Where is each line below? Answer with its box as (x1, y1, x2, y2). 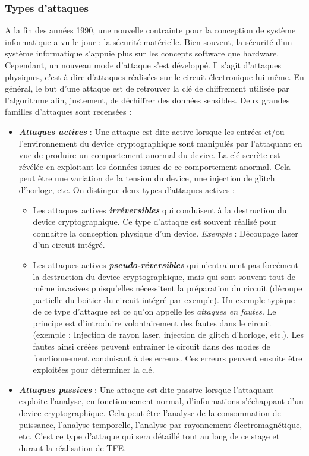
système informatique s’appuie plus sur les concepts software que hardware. (5, 47, 279, 59)
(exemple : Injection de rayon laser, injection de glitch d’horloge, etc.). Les (33, 328, 304, 341)
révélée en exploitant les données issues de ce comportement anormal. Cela (18, 160, 291, 172)
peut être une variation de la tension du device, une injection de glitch (18, 172, 275, 184)
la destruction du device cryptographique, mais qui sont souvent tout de (33, 270, 296, 282)
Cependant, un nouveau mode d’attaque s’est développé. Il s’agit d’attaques (5, 59, 282, 71)
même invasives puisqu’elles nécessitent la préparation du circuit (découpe (33, 282, 302, 294)
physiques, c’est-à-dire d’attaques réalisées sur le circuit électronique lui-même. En (5, 70, 304, 83)
